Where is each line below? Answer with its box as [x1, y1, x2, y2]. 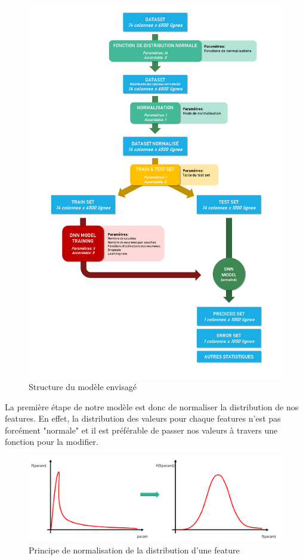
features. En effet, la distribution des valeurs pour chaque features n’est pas [5, 412, 281, 425]
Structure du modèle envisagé [29, 380, 137, 393]
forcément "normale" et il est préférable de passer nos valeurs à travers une [5, 423, 278, 436]
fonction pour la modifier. [5, 435, 98, 448]
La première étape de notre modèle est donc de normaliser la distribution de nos [5, 400, 299, 413]
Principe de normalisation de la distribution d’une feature [29, 544, 240, 556]
